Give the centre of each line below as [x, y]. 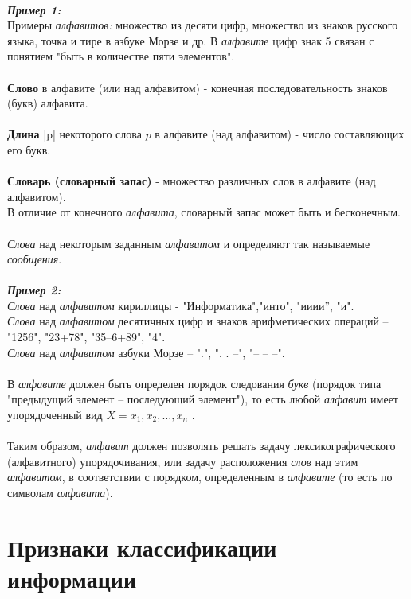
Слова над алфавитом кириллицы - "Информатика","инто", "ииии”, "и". [181, 305]
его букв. [29, 149]
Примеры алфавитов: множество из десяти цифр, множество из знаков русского [203, 25]
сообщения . [35, 259]
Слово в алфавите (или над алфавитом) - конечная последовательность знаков [198, 87]
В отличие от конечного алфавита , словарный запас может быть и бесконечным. [204, 212]
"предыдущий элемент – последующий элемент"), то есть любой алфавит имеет [203, 399]
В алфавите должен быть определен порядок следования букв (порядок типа [194, 383]
